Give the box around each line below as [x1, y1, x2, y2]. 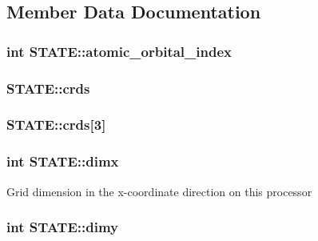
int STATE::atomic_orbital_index [6, 41, 232, 61]
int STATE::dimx [6, 151, 119, 171]
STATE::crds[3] [6, 114, 106, 135]
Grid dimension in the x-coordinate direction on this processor [6, 183, 312, 199]
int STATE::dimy [6, 217, 118, 237]
